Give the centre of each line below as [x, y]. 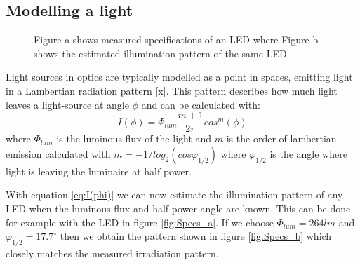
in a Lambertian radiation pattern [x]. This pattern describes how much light [172, 90]
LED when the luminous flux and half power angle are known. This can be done [178, 209]
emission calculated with [58, 153]
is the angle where [308, 153]
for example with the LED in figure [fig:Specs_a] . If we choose [140, 222]
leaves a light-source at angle [67, 104]
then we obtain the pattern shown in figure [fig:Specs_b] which [196, 236]
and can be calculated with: [201, 104]
